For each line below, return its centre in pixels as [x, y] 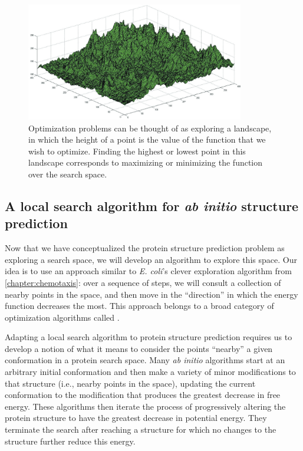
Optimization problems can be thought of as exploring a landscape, [150, 128]
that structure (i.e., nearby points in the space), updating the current [130, 383]
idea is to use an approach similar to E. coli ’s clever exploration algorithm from [148, 271]
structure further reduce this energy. [70, 441]
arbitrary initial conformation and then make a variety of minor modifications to [150, 372]
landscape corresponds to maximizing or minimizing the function [146, 162]
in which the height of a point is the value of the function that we [147, 139]
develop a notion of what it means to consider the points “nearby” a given [139, 348]
